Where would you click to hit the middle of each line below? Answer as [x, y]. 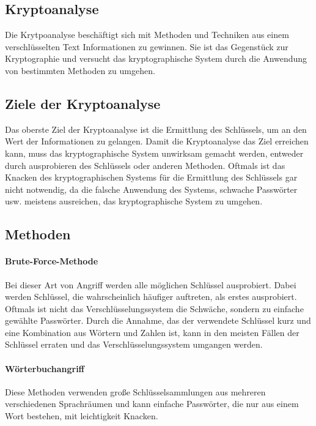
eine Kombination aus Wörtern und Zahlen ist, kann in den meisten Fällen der [152, 332]
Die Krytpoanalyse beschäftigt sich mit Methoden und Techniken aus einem [147, 35]
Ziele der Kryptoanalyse [83, 103]
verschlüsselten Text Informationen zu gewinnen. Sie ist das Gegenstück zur [147, 46]
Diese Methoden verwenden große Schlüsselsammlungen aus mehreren [135, 391]
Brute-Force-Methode [52, 261]
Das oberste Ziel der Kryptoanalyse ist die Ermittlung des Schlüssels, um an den [156, 129]
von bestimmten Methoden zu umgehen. [80, 70]
